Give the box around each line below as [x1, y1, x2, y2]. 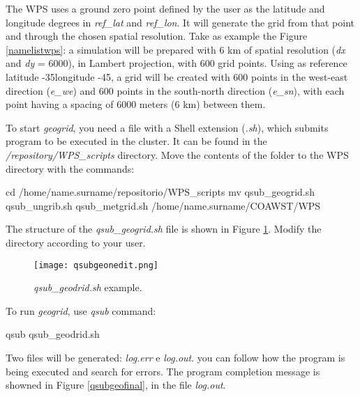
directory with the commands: [6, 161, 135, 176]
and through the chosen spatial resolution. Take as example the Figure [6, 29, 308, 43]
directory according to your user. [6, 235, 146, 249]
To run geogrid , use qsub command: [6, 303, 156, 318]
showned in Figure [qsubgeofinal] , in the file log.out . [6, 377, 226, 392]
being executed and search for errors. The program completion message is [6, 364, 320, 378]
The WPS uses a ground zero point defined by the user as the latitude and [6, 1, 325, 15]
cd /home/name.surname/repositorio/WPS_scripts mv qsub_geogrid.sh [6, 185, 315, 199]
